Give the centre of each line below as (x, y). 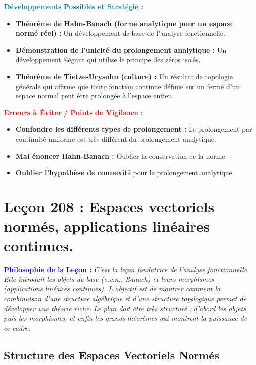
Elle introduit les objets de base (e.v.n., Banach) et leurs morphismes (109, 279)
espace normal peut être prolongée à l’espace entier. (94, 96)
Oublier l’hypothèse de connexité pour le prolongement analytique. (125, 172)
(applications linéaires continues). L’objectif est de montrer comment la (112, 289)
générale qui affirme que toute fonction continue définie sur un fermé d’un (128, 86)
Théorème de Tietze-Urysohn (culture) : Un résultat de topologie (124, 76)
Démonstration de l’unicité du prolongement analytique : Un (121, 49)
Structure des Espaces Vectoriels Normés (112, 354)
